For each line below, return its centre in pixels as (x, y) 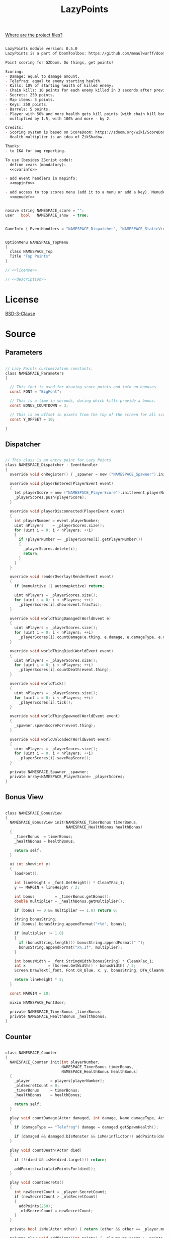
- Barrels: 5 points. (28, 109)
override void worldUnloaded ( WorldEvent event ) (61, 739)
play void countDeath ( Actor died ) (46, 1150)
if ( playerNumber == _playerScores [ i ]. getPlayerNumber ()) (80, 539)
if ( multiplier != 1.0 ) (39, 933)
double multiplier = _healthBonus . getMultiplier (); (69, 901)
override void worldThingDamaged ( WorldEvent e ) (61, 618)
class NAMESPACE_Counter (31, 1053)
